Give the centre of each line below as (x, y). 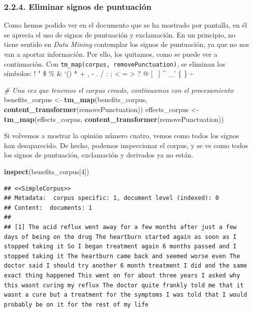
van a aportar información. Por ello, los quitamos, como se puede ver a (111, 54)
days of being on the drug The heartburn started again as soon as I (120, 237)
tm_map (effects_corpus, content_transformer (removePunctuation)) (114, 119)
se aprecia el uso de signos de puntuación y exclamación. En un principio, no (120, 34)
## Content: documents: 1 (48, 208)
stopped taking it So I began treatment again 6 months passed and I (120, 247)
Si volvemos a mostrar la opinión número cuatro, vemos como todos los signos (122, 136)
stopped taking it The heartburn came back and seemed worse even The (122, 256)
